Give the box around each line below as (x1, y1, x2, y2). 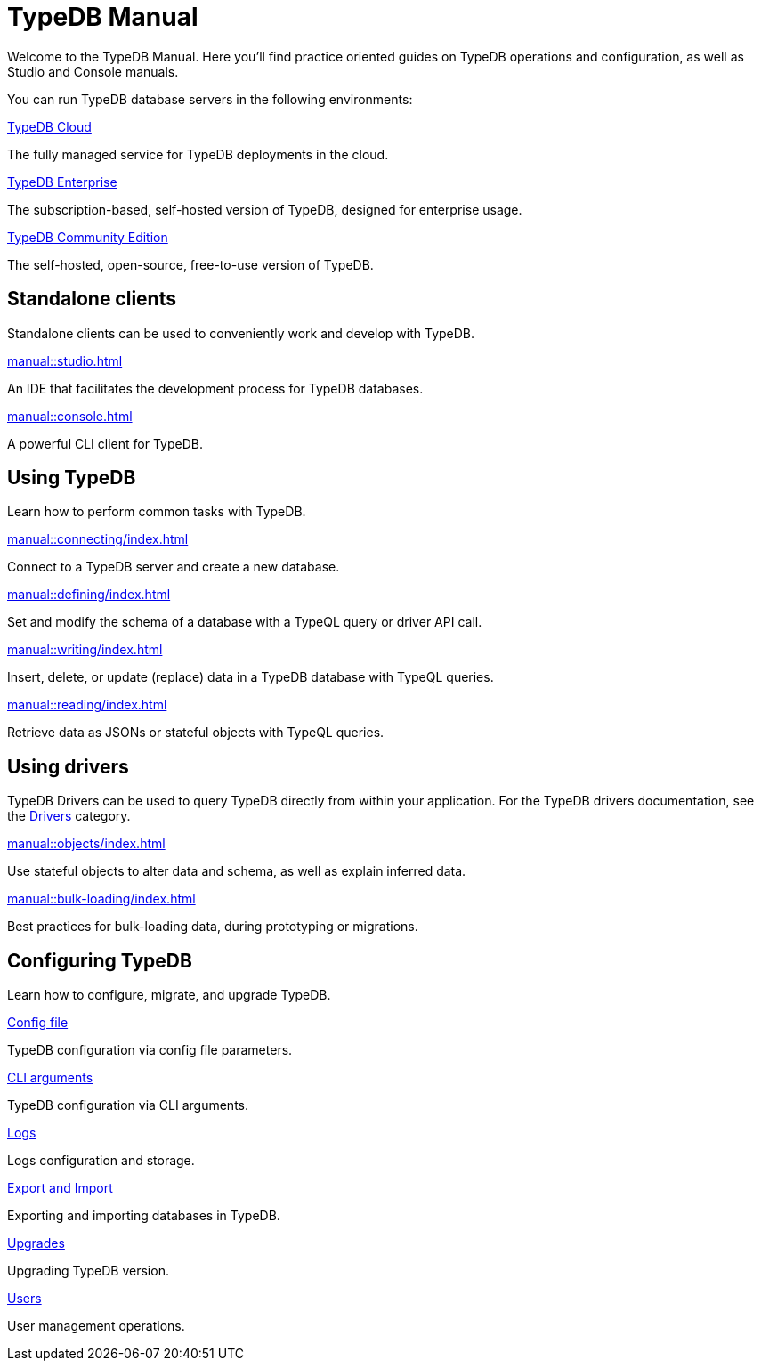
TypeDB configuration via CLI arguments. (7, 1097, 248, 1113)
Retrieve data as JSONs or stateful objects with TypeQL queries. (7, 724, 385, 741)
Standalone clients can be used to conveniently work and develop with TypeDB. (7, 325, 475, 341)
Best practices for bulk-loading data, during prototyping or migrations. (7, 919, 418, 935)
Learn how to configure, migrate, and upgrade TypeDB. (7, 987, 331, 1003)
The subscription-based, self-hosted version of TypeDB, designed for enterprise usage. (7, 201, 522, 217)
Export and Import (7, 1180, 113, 1196)
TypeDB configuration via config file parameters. (7, 1042, 293, 1058)
